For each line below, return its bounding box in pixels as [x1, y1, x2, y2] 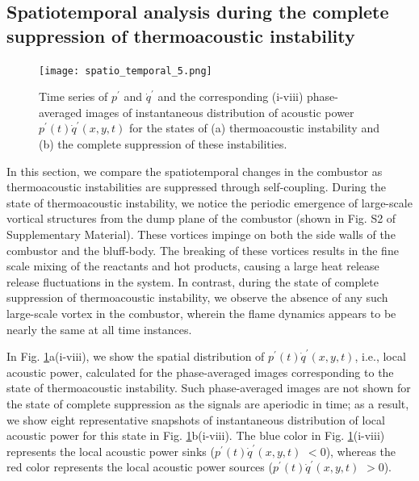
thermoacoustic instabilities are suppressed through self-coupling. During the [6, 178, 386, 195]
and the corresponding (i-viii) [157, 88, 304, 105]
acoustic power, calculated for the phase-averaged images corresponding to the [6, 363, 394, 380]
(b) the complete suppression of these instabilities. [39, 136, 287, 153]
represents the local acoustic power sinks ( [6, 442, 215, 459]
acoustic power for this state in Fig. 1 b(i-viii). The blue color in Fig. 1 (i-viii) [6, 427, 385, 444]
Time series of [39, 88, 108, 105]
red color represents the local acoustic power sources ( [6, 458, 273, 475]
